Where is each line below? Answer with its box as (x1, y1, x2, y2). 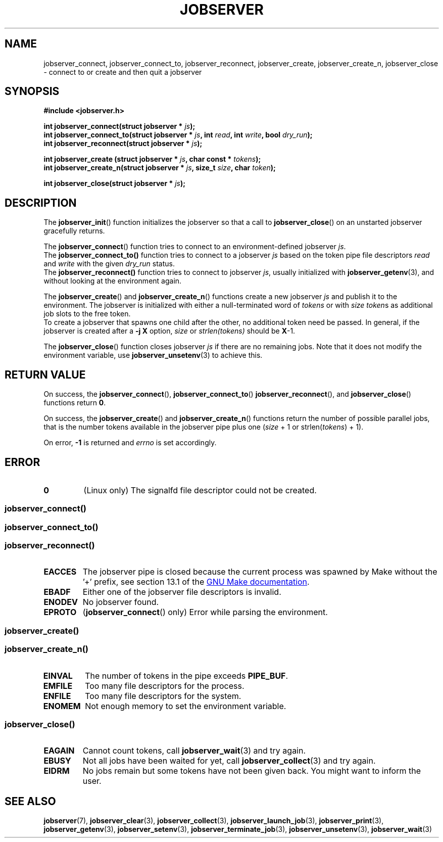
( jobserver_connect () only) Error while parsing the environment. (82, 607, 328, 618)
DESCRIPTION (5, 196, 77, 209)
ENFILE (43, 690, 71, 701)
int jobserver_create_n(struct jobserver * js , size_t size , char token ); (43, 163, 276, 172)
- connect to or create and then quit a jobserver (43, 67, 202, 76)
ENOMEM (43, 700, 81, 711)
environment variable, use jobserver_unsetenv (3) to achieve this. (43, 351, 263, 360)
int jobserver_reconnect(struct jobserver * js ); (43, 139, 203, 148)
